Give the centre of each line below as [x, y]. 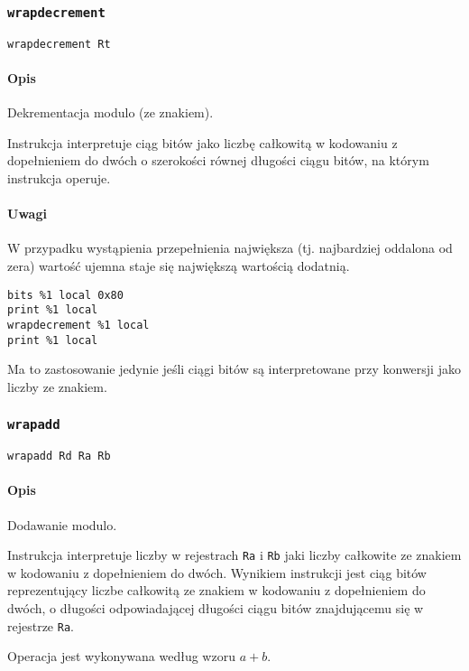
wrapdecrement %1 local [78, 325]
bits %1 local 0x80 [65, 295]
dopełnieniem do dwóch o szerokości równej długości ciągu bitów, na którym [218, 160]
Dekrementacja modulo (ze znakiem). [110, 112]
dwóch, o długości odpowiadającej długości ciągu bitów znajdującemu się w [216, 608]
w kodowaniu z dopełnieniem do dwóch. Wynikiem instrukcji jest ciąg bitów [217, 572]
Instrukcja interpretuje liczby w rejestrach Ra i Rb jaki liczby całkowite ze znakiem [234, 555]
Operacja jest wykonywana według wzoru [121, 656]
